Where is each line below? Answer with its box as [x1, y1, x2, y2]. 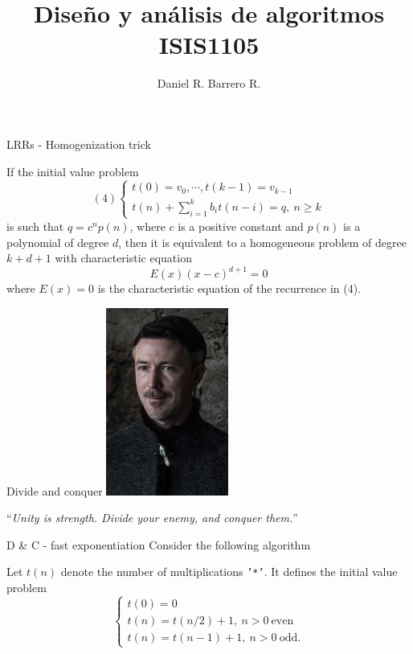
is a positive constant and [178, 217, 304, 234]
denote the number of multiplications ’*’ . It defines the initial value [60, 563, 398, 580]
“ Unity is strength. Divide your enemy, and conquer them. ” [6, 509, 298, 526]
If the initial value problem [6, 162, 139, 179]
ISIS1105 [158, 28, 260, 61]
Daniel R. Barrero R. [157, 75, 261, 92]
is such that [6, 217, 64, 234]
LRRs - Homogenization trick [6, 135, 151, 152]
